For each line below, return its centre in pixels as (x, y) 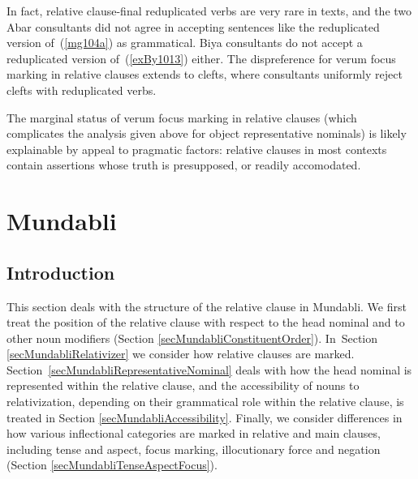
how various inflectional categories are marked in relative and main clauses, (194, 433)
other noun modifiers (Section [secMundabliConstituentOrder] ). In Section (192, 338)
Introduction (61, 272)
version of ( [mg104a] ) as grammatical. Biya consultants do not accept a (185, 43)
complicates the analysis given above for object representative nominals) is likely (207, 133)
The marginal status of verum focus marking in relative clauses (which (182, 117)
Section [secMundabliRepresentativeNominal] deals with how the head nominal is (209, 369)
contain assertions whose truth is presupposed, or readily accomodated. (184, 165)
